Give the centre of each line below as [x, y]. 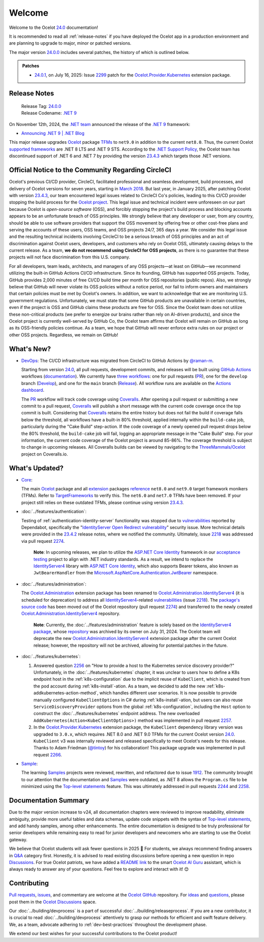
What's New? [30, 349]
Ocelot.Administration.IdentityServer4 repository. [71, 613]
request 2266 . [48, 755]
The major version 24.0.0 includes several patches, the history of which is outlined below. [99, 52]
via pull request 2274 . [43, 541]
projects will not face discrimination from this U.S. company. [70, 257]
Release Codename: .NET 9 [49, 113]
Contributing [29, 883]
